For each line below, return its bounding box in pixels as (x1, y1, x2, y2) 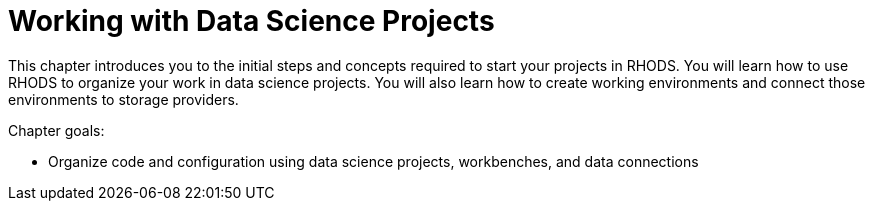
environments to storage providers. (8, 90, 239, 108)
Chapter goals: (8, 121, 105, 139)
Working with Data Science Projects (8, 4, 495, 38)
